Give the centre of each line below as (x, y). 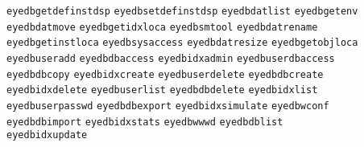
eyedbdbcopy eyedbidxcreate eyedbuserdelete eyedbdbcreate (165, 74)
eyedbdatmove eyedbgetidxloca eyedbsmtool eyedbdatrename (162, 27)
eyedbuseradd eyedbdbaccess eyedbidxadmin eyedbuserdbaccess (171, 58)
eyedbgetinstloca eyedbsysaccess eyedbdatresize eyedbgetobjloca (182, 43)
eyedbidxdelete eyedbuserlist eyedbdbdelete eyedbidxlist (162, 90)
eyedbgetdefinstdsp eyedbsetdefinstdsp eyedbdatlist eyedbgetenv (182, 11)
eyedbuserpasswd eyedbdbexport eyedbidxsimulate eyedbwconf (168, 106)
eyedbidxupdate (47, 135)
